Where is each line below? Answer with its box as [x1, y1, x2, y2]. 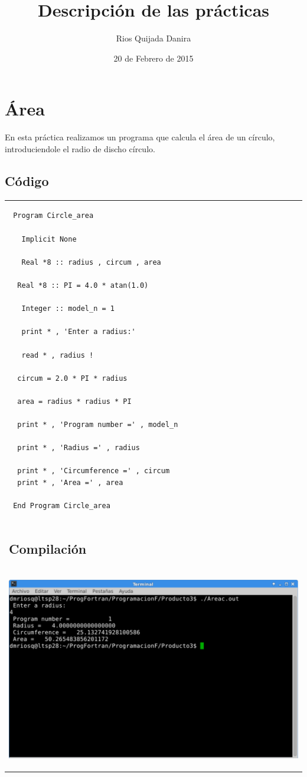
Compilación [9, 540, 87, 558]
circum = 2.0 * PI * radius [17, 374, 128, 383]
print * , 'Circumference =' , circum [17, 467, 170, 476]
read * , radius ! [21, 351, 94, 359]
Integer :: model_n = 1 [21, 304, 115, 313]
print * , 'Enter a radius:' [21, 328, 136, 336]
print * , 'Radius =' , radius [17, 444, 140, 452]
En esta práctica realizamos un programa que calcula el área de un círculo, [5, 131, 275, 143]
